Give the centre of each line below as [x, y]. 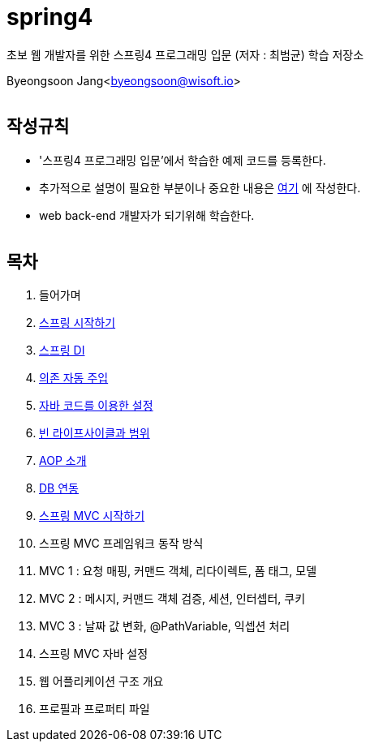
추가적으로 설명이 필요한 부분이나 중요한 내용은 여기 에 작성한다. [200, 187]
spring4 [50, 17]
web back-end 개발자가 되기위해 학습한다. [147, 215]
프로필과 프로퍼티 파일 [95, 709]
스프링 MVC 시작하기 [92, 516]
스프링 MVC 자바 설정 [94, 654]
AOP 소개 [63, 461]
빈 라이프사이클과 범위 [95, 433]
